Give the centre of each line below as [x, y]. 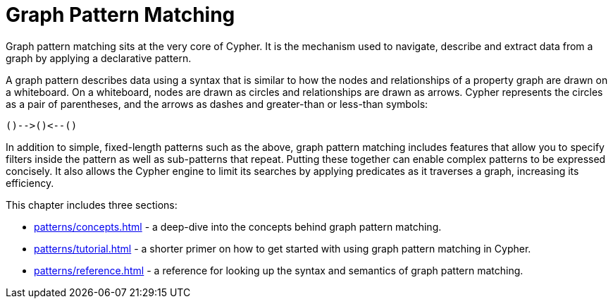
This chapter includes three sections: [92, 205]
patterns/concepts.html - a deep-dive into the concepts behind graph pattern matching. [238, 226]
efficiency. [30, 183]
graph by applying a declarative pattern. [99, 58]
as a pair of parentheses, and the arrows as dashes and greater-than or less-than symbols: [217, 104]
